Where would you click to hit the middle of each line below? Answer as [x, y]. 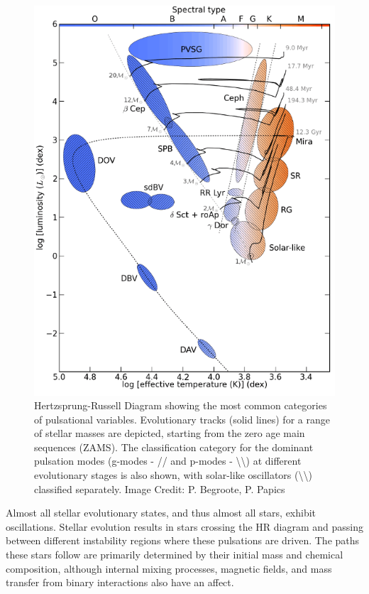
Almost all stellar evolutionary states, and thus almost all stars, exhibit [161, 513]
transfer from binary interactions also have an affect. [120, 582]
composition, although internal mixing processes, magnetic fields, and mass [169, 568]
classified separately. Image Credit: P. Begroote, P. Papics [160, 488]
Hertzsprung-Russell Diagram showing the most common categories [181, 405]
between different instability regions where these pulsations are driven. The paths [183, 540]
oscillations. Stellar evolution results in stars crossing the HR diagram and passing [184, 526]
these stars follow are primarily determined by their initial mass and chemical [175, 555]
